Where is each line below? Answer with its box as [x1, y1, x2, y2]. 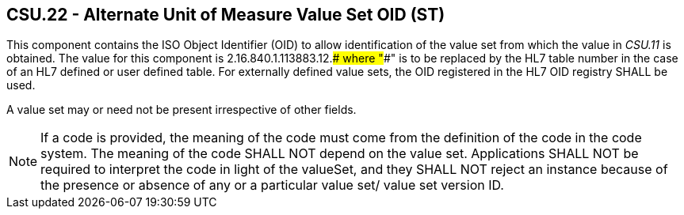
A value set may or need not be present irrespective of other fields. [6, 103, 357, 117]
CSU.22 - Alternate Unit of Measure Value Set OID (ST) [6, 5, 445, 25]
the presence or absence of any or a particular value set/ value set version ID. [40, 177, 504, 194]
